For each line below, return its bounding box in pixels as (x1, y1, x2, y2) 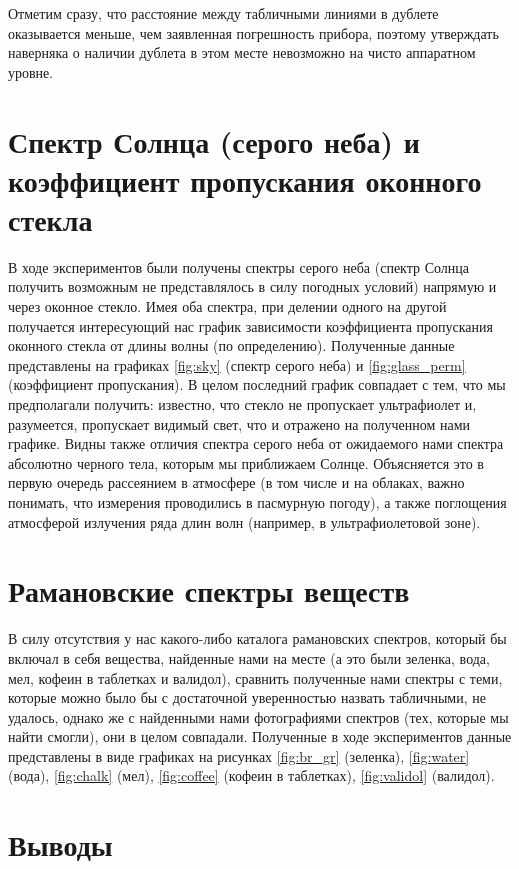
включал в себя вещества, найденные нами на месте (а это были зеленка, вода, (8, 647, 490, 668)
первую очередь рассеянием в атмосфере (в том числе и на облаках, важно (8, 472, 465, 493)
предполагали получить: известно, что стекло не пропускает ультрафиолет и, (8, 394, 477, 415)
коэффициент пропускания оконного (8, 159, 482, 200)
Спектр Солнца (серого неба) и (8, 120, 420, 161)
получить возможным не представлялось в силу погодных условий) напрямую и (8, 276, 497, 297)
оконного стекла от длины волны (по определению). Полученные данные (8, 335, 455, 356)
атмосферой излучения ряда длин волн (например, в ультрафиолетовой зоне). (8, 511, 481, 532)
